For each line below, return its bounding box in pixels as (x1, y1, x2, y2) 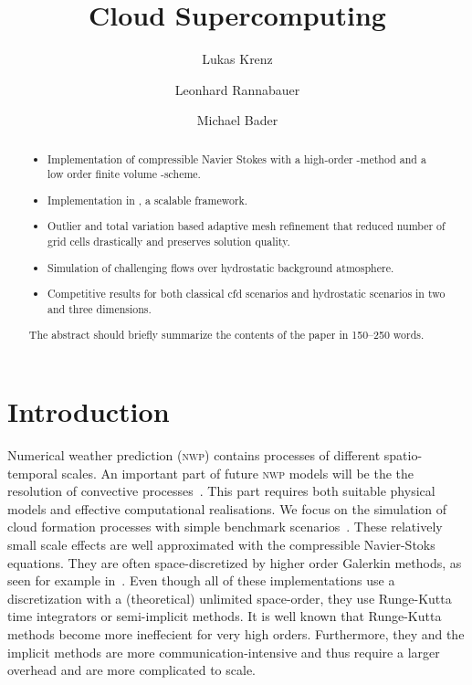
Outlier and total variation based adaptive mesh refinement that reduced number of (47, 218, 446, 234)
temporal (7, 463, 58, 482)
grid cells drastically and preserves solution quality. (47, 234, 290, 249)
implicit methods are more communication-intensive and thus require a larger (7, 642, 440, 661)
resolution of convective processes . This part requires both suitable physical (7, 481, 435, 501)
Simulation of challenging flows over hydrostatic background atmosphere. (47, 259, 394, 275)
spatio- (383, 446, 423, 464)
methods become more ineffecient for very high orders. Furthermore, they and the (7, 624, 465, 643)
